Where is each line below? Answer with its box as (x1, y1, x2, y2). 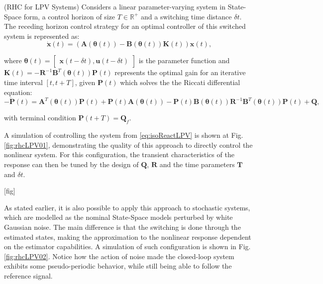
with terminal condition (4, 112, 76, 123)
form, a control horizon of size (23, 11, 115, 21)
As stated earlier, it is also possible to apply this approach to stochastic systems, (4, 202, 250, 212)
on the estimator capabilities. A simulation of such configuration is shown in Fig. (4, 241, 251, 252)
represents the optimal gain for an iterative (114, 67, 246, 78)
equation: (4, 87, 32, 97)
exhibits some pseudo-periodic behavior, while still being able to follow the (4, 261, 232, 271)
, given (75, 77, 96, 87)
